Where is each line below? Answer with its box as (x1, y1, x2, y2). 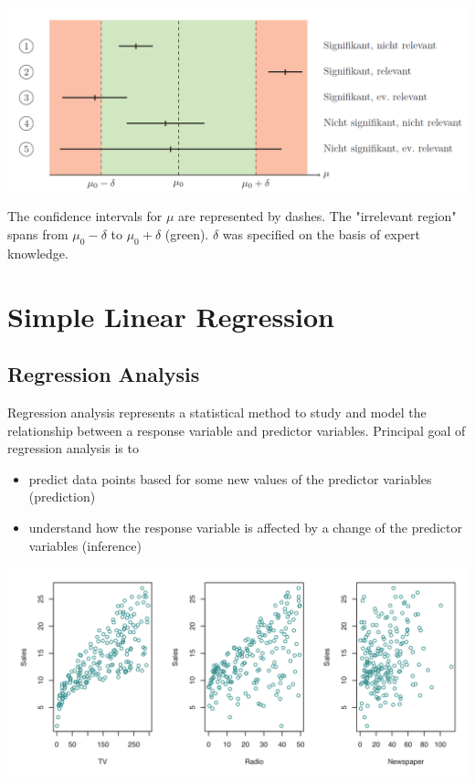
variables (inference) (28, 535, 142, 555)
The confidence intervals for (7, 206, 163, 226)
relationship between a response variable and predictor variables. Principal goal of (7, 420, 466, 439)
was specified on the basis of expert (222, 225, 420, 243)
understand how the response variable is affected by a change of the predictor (28, 517, 462, 536)
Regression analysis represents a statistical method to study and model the (7, 402, 427, 421)
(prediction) (28, 487, 96, 506)
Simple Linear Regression (7, 297, 334, 334)
